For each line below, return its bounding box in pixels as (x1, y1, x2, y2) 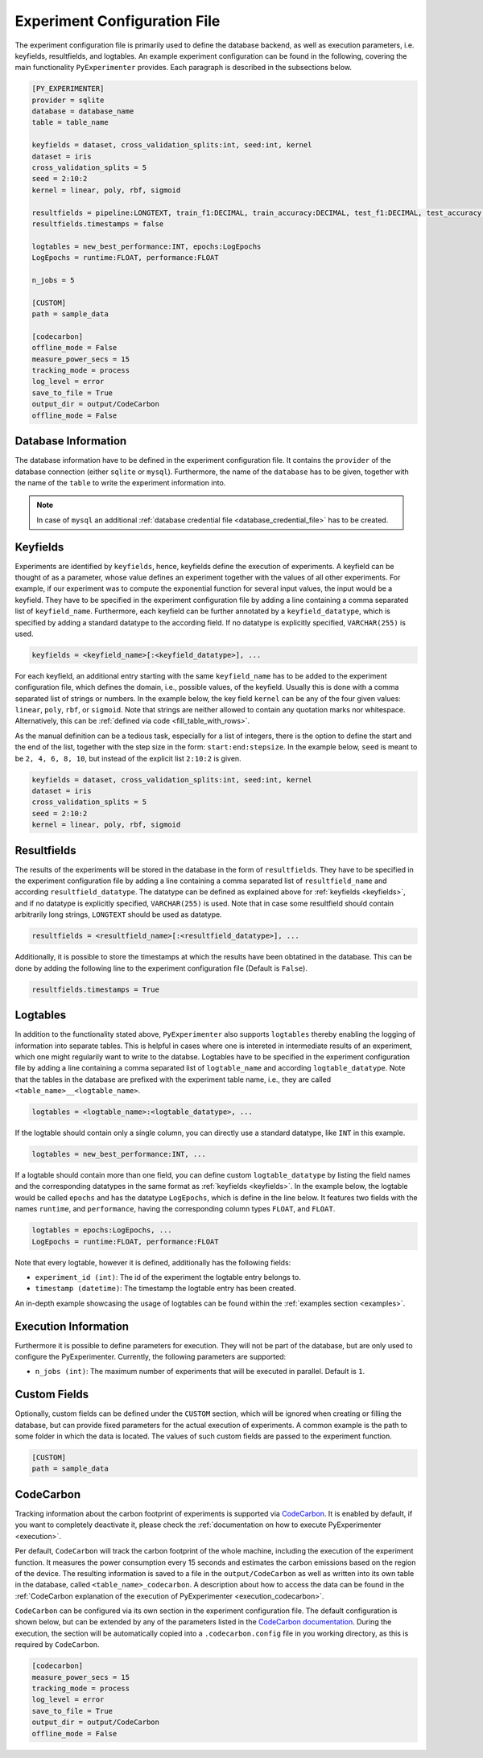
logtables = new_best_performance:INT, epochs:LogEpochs (31, 241, 262, 251)
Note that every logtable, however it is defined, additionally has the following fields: (14, 1257, 291, 1267)
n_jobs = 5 (31, 275, 75, 285)
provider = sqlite (31, 95, 105, 105)
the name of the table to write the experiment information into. (14, 477, 226, 487)
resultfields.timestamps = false (31, 220, 164, 229)
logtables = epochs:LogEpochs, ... (31, 1226, 172, 1235)
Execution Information (14, 1319, 129, 1333)
